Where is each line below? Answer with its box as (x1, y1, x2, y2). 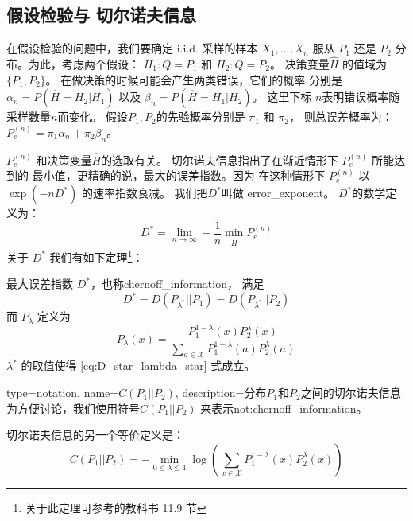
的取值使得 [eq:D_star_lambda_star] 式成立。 (21, 357, 256, 374)
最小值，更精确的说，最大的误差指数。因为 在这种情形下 (32, 167, 326, 184)
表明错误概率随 (322, 88, 400, 105)
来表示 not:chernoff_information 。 (200, 399, 368, 416)
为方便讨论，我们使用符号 (6, 399, 140, 416)
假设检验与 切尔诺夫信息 (6, 2, 197, 27)
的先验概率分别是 (156, 108, 245, 125)
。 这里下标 (252, 88, 312, 105)
